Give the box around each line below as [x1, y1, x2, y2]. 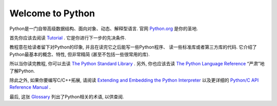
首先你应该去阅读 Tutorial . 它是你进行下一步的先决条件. [9, 35, 127, 41]
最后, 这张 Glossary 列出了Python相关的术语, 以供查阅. [9, 93, 124, 99]
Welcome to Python [9, 8, 95, 19]
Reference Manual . [9, 84, 51, 90]
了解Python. [9, 68, 35, 74]
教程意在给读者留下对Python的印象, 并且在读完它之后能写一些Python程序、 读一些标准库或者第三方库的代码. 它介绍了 [9, 44, 257, 50]
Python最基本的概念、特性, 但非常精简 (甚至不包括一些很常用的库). [9, 51, 150, 57]
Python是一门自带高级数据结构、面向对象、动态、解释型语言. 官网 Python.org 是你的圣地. [9, 25, 199, 32]
